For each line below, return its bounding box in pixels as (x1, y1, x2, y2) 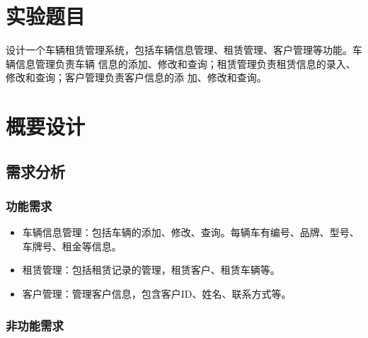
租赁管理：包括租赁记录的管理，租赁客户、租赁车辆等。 (22, 262, 280, 277)
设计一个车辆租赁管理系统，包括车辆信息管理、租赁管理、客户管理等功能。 (6, 42, 352, 57)
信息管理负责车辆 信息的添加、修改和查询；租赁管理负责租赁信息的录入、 (15, 56, 356, 71)
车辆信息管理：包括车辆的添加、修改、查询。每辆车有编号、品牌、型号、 (22, 225, 360, 240)
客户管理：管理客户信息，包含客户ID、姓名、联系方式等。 (22, 286, 292, 301)
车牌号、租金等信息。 (22, 238, 122, 253)
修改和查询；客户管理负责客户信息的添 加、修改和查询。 (6, 70, 267, 85)
